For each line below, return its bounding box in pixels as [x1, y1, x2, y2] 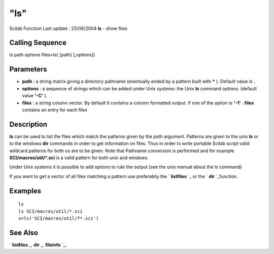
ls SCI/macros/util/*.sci [18, 208, 83, 214]
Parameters [9, 65, 47, 74]
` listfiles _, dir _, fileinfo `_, [9, 241, 67, 248]
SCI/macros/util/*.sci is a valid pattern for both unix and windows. [9, 155, 149, 161]
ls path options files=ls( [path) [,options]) [9, 52, 95, 58]
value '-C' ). [22, 93, 48, 99]
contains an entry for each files [22, 106, 87, 113]
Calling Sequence [9, 39, 67, 47]
